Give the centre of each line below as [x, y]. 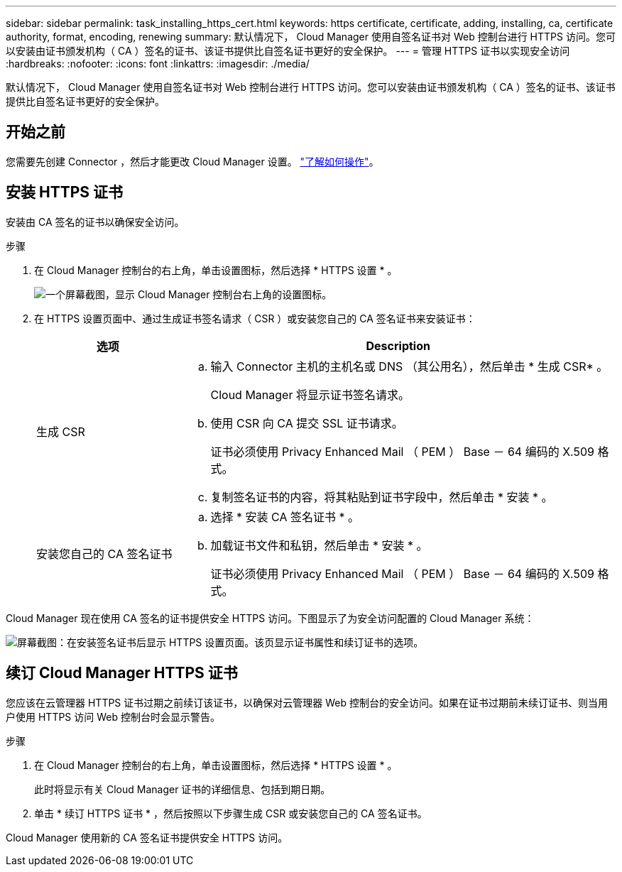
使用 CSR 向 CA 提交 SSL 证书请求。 [307, 423]
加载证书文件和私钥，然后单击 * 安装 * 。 [319, 545]
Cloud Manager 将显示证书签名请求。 [310, 394]
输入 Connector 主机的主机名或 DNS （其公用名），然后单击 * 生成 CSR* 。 [409, 366]
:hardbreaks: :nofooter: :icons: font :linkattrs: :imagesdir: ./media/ [158, 64]
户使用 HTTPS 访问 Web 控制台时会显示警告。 [113, 716]
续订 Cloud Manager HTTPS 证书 [122, 673]
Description [398, 345]
